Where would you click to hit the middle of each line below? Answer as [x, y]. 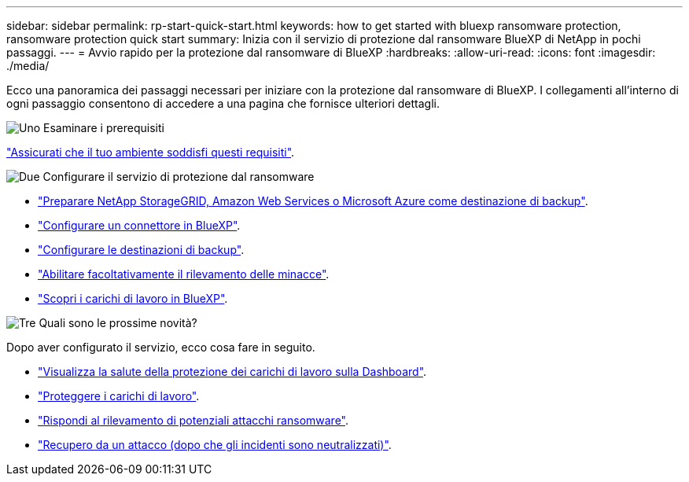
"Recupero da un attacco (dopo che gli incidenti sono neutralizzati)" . [215, 445]
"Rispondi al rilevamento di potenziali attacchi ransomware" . [193, 420]
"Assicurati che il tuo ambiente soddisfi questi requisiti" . [151, 152]
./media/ [28, 66]
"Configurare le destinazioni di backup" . [141, 250]
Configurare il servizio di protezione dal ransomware [179, 177]
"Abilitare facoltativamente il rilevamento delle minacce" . [184, 274]
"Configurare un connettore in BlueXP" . [139, 225]
